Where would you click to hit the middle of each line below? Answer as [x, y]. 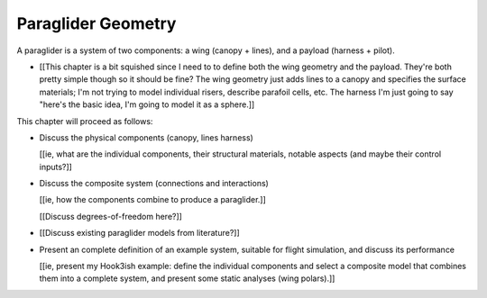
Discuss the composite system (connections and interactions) [154, 184]
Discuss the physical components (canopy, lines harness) [147, 137]
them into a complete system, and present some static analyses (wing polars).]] [187, 278]
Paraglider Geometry [96, 23]
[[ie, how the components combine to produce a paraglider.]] [152, 200]
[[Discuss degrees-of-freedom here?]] [110, 216]
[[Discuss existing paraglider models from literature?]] [140, 233]
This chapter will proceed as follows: [85, 121]
